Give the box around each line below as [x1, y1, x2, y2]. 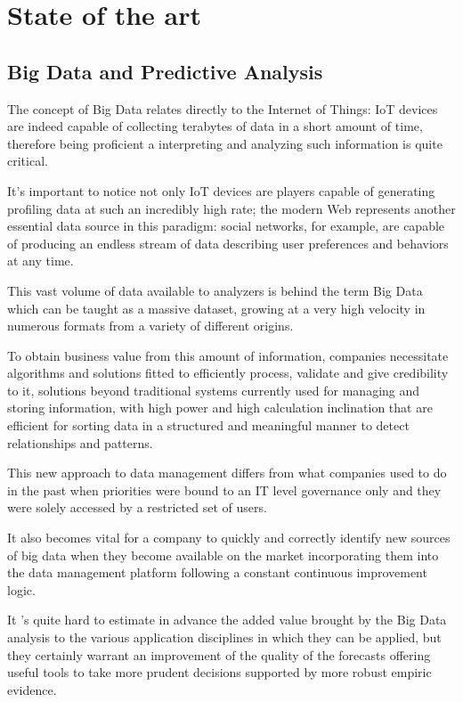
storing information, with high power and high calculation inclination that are [7, 398, 433, 417]
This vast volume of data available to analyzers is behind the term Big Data [7, 281, 423, 299]
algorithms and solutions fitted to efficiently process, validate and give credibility [7, 363, 449, 382]
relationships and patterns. [7, 433, 153, 452]
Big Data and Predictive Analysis [7, 57, 323, 85]
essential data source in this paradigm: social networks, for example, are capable [7, 216, 445, 235]
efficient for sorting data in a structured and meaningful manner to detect [7, 416, 410, 435]
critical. [7, 151, 48, 170]
